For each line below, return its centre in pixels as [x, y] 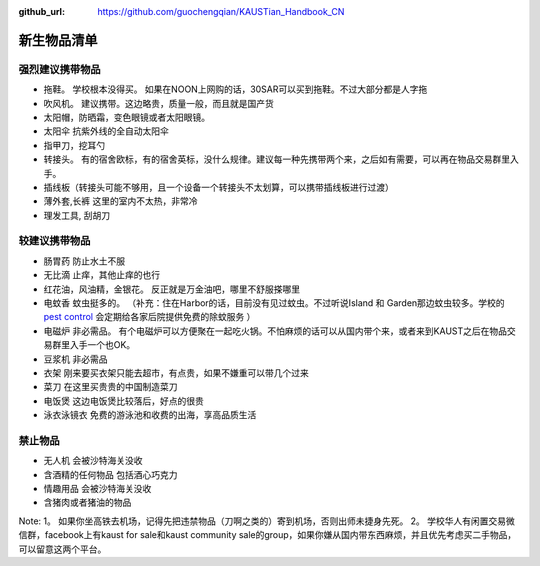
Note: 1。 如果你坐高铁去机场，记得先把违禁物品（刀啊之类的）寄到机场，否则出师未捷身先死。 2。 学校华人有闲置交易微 [266, 521]
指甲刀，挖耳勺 [74, 145]
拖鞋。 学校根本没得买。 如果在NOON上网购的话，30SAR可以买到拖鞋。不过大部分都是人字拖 [235, 89]
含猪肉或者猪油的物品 [87, 502]
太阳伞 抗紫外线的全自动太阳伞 [106, 131]
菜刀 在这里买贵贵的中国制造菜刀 [110, 387]
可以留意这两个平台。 [62, 549]
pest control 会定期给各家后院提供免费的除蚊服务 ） [149, 317]
